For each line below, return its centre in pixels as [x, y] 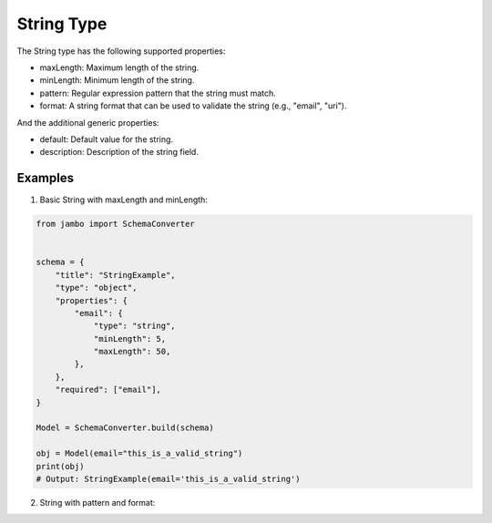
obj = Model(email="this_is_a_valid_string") [139, 454]
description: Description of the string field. [119, 152]
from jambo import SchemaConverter [115, 224]
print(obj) [60, 466]
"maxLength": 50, [132, 352]
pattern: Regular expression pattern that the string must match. [158, 93]
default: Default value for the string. [106, 139]
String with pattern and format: [97, 502]
